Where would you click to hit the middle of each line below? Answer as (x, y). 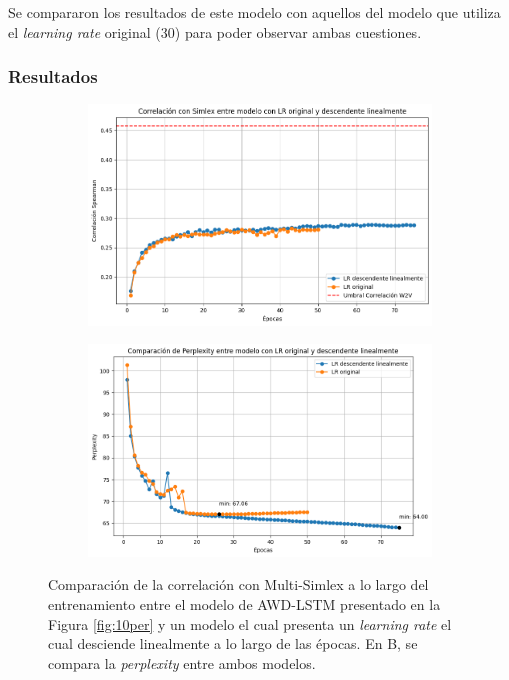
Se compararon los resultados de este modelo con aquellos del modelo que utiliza (254, 12)
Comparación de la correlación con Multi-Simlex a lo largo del (238, 584)
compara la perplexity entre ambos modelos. (182, 662)
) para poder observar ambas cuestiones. (298, 31)
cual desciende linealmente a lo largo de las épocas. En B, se (233, 643)
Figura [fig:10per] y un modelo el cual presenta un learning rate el (250, 623)
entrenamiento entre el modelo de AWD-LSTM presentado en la (244, 604)
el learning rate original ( (84, 31)
